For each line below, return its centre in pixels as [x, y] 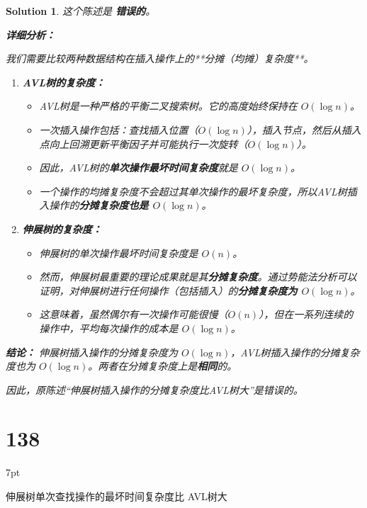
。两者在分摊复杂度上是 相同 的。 [163, 366]
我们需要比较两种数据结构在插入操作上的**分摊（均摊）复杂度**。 [160, 58]
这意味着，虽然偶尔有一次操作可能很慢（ [134, 314]
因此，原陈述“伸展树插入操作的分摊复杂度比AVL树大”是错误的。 [154, 389]
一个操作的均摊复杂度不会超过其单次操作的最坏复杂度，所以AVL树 [193, 191]
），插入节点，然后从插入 [304, 129]
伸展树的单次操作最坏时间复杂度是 [119, 253]
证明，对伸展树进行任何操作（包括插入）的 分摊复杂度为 [168, 290]
